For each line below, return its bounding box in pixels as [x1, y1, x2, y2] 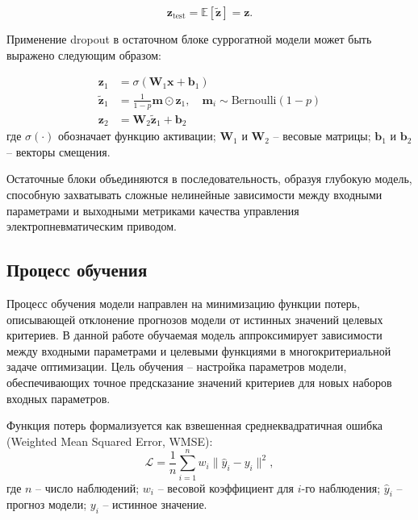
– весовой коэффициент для [157, 479, 295, 496]
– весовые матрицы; [273, 127, 371, 144]
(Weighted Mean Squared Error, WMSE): [6, 432, 213, 449]
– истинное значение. [102, 496, 207, 513]
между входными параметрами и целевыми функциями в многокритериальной [6, 342, 391, 359]
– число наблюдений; [36, 479, 140, 496]
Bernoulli [231, 94, 277, 106]
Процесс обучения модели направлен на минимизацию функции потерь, [6, 295, 361, 312]
